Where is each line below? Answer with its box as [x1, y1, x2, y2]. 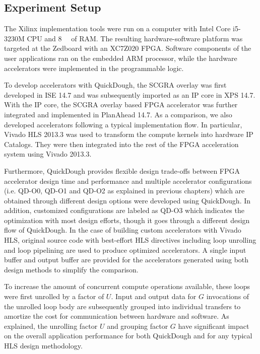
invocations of [206, 291, 249, 302]
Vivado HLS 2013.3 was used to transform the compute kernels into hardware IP [4, 129, 253, 139]
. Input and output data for [111, 291, 197, 302]
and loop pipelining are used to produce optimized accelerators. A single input [4, 244, 246, 255]
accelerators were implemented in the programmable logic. [4, 62, 184, 73]
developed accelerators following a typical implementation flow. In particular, [4, 119, 242, 129]
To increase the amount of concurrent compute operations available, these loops [4, 281, 250, 292]
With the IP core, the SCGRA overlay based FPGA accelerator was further [4, 99, 238, 110]
